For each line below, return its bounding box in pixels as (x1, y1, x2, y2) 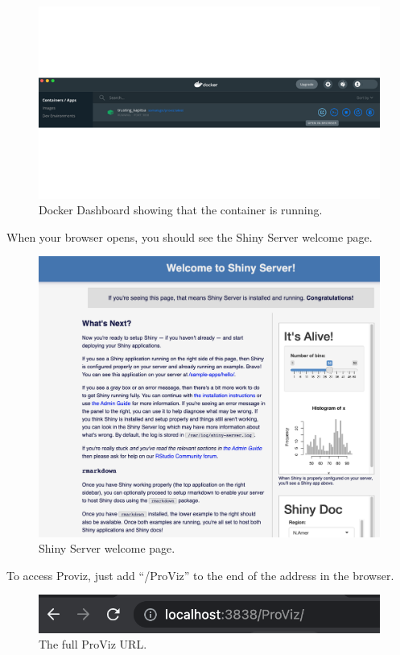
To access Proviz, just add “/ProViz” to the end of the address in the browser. (6, 566, 394, 583)
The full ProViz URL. (39, 636, 147, 653)
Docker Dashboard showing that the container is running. (39, 201, 323, 218)
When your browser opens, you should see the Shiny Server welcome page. (6, 228, 373, 245)
